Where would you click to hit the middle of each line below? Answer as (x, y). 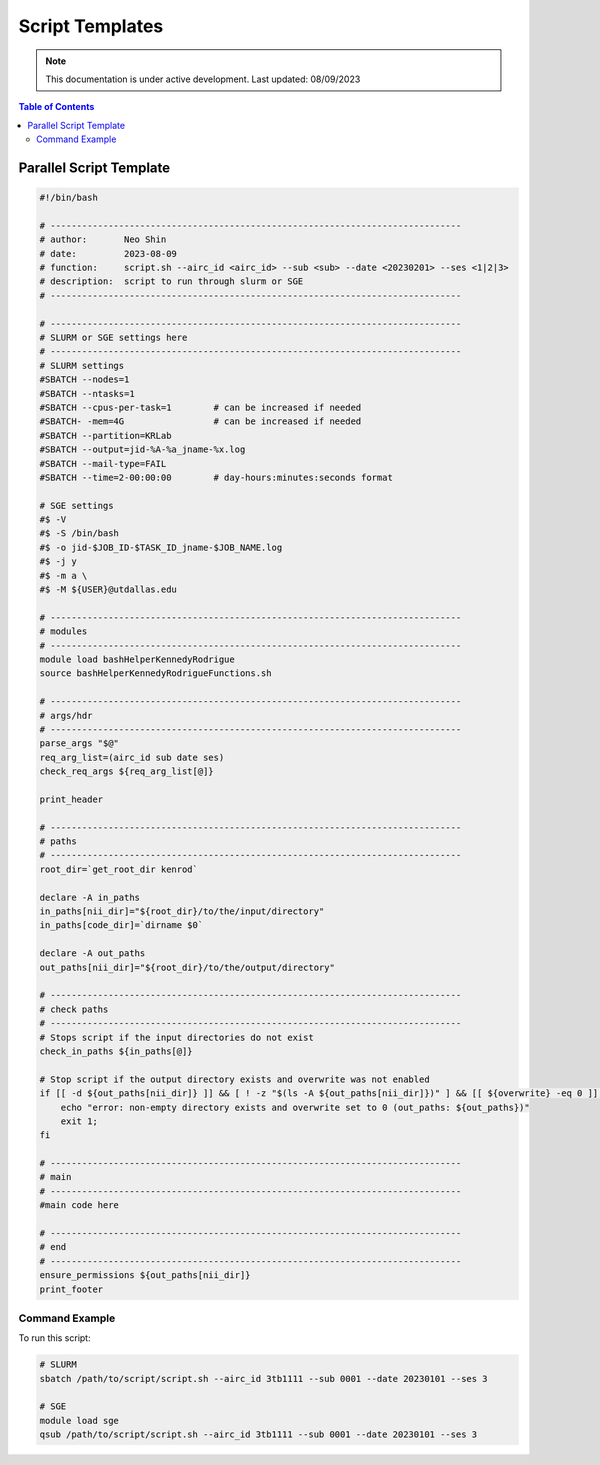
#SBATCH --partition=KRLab (105, 435)
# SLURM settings (82, 365)
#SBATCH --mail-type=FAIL (103, 463)
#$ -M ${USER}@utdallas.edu (108, 589)
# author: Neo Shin (103, 239)
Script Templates (91, 26)
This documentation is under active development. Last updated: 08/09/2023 (203, 79)
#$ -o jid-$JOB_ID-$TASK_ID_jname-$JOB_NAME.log (161, 547)
